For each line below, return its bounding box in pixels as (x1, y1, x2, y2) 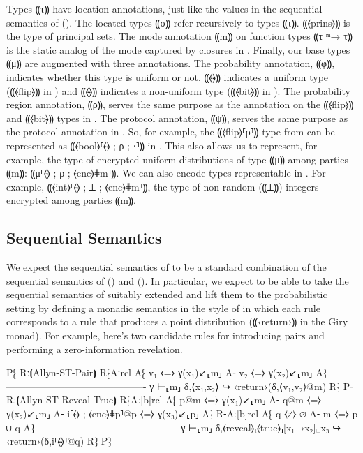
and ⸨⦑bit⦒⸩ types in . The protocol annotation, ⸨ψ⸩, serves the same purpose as (6, 110, 348, 125)
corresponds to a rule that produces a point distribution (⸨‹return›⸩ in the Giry (6, 314, 348, 329)
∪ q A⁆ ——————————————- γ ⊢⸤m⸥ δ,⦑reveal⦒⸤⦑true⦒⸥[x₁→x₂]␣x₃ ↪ (6, 419, 341, 434)
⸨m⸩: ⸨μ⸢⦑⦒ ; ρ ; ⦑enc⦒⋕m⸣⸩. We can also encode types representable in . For (6, 165, 326, 180)
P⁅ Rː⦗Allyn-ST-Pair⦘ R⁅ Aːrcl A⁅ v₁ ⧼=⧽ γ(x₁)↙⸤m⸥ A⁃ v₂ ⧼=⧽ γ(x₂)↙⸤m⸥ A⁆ (6, 365, 327, 380)
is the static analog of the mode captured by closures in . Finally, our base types (6, 42, 350, 57)
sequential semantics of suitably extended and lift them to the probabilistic (6, 287, 327, 302)
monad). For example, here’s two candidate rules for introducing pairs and (6, 328, 325, 343)
